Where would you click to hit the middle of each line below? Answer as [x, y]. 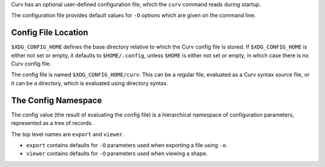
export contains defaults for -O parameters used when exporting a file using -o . [127, 145]
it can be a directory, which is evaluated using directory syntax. [90, 83]
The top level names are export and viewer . [68, 134]
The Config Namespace [57, 100]
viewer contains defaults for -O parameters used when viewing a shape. [117, 154]
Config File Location [50, 33]
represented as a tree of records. [52, 123]
